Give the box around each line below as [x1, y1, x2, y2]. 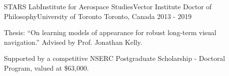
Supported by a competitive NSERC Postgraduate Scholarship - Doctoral [4, 53, 225, 63]
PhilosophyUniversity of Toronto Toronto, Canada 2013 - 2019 [4, 11, 192, 21]
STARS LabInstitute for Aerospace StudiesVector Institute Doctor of [4, 1, 212, 11]
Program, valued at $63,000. [4, 62, 89, 73]
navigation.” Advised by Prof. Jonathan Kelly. [4, 37, 143, 47]
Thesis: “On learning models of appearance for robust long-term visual [4, 27, 217, 38]
